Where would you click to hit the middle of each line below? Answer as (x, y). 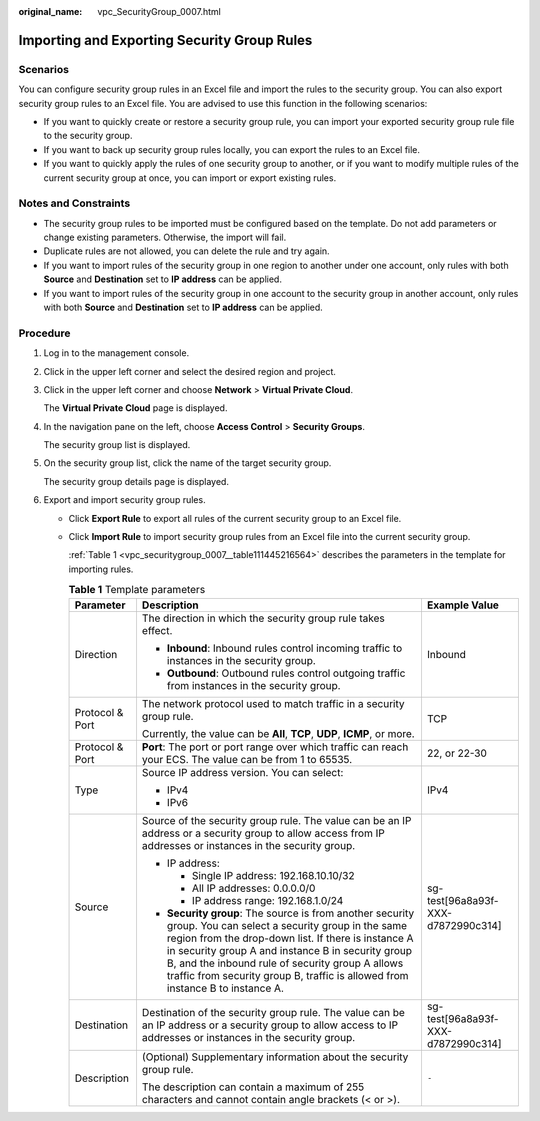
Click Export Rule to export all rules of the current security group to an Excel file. (235, 518)
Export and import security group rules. (124, 500)
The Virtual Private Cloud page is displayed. (135, 408)
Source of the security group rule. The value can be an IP (276, 820)
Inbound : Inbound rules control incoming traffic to (284, 648)
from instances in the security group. (253, 685)
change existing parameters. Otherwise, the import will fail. (165, 237)
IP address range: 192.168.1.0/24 (267, 900)
